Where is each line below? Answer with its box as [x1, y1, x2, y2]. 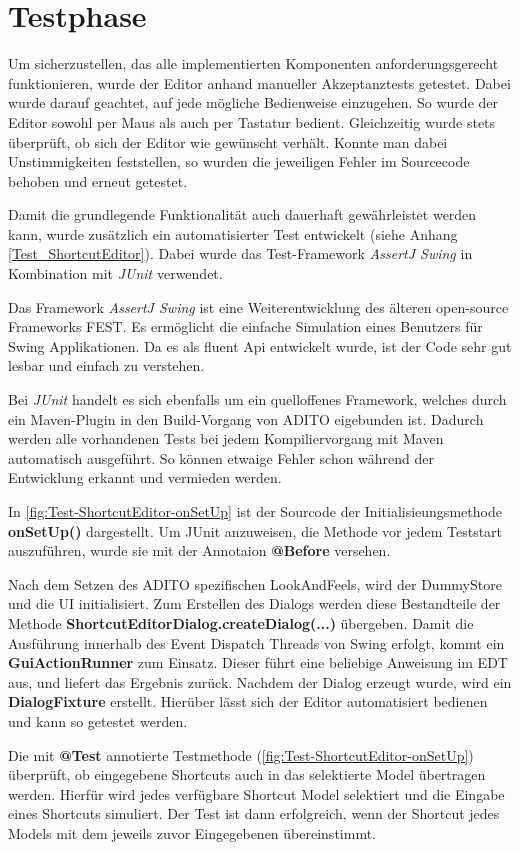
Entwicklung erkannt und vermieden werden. [8, 467, 282, 488]
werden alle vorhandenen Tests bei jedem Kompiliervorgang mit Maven [8, 428, 444, 449]
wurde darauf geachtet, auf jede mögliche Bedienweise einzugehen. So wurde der [8, 92, 499, 113]
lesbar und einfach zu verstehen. [8, 355, 205, 376]
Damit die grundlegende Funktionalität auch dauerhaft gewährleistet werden [8, 204, 477, 225]
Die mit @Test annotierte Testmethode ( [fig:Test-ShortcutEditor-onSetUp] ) [8, 744, 474, 765]
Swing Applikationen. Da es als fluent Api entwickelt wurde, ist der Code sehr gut [8, 335, 512, 356]
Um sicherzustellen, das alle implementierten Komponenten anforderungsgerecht [8, 53, 499, 74]
